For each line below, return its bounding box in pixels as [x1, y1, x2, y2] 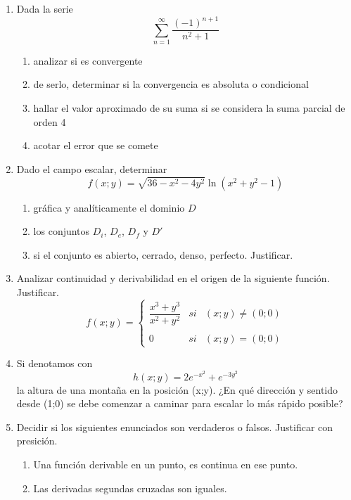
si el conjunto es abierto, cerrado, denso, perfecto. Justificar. [33, 247, 293, 262]
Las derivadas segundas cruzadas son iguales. [33, 480, 227, 495]
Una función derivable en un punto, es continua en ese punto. [33, 456, 298, 471]
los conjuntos [33, 224, 90, 238]
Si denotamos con [16, 356, 93, 371]
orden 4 [33, 114, 66, 129]
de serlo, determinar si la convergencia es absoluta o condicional [33, 77, 309, 91]
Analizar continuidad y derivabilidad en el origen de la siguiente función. [16, 271, 330, 286]
